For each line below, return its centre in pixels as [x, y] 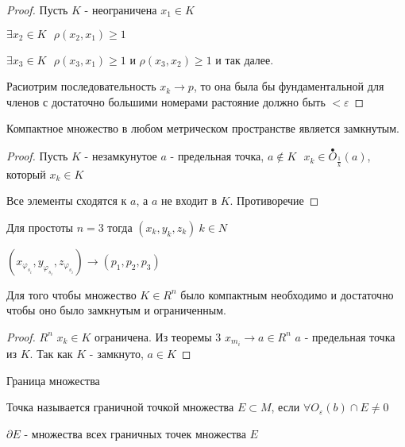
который [26, 173]
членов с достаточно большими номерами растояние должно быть [166, 101]
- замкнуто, [116, 354]
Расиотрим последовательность [81, 86]
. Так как [51, 354]
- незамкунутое [121, 156]
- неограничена [121, 10]
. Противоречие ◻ [274, 200]
